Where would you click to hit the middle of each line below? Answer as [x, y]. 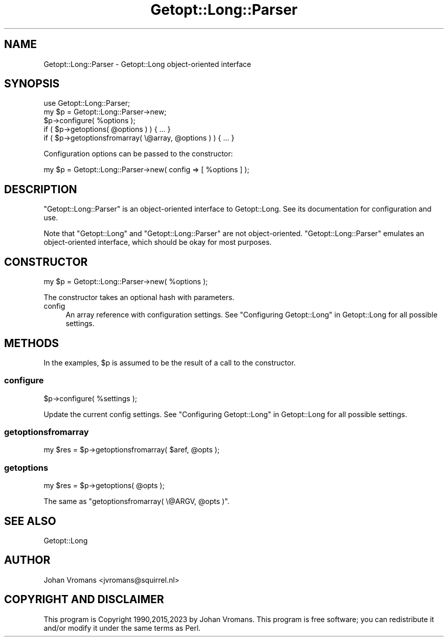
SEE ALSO [30, 521]
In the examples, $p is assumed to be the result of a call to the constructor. [170, 362]
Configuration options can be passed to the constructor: [138, 154]
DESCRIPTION [41, 189]
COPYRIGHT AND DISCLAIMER [84, 600]
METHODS [32, 343]
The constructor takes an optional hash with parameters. [139, 297]
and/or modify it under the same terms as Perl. [122, 628]
